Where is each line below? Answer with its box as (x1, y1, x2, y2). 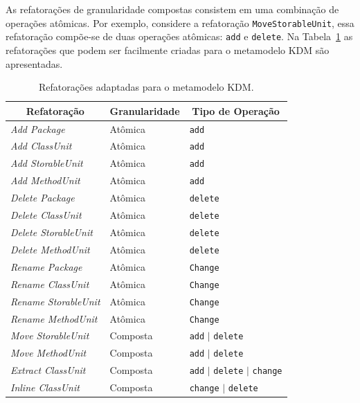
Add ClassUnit (10, 138, 72, 153)
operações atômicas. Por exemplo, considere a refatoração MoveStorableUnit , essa (6, 15, 354, 30)
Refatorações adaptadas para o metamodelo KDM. (38, 80, 254, 94)
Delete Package (10, 190, 75, 205)
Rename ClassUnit (10, 276, 89, 291)
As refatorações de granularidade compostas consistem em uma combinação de (6, 2, 339, 16)
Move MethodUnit (10, 346, 87, 360)
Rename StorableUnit (10, 294, 100, 308)
